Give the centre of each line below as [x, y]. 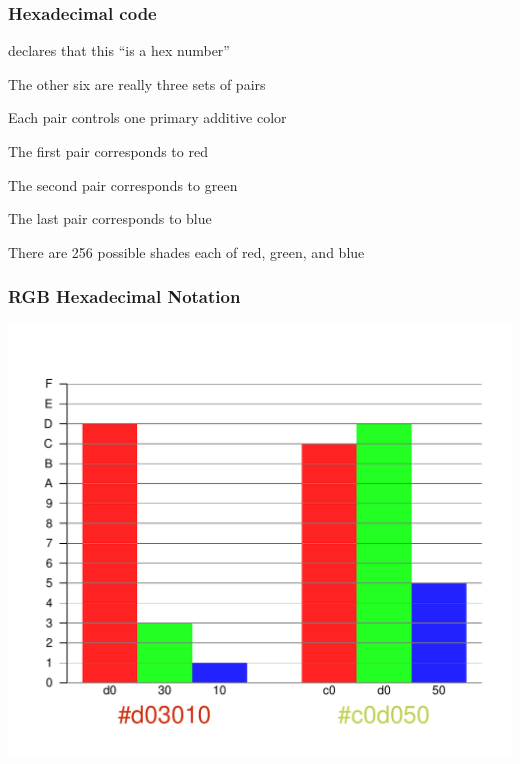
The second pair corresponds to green [123, 184]
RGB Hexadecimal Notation [124, 296]
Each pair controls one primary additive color [147, 117]
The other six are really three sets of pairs [137, 83]
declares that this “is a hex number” [119, 50]
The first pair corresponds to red [108, 151]
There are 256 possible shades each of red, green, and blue [186, 251]
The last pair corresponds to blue [110, 218]
